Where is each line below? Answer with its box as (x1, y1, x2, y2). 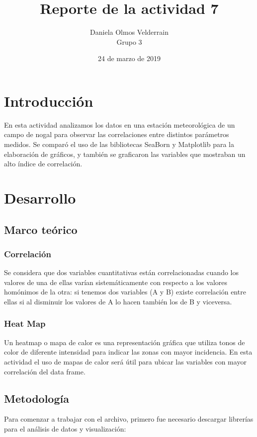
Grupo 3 (116, 36, 142, 47)
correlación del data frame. (4, 366, 86, 376)
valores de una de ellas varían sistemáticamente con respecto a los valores (4, 277, 227, 287)
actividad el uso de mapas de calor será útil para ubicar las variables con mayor (4, 356, 247, 366)
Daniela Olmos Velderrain (90, 27, 169, 37)
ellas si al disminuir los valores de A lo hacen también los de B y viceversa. (4, 296, 232, 306)
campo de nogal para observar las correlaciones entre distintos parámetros (4, 129, 229, 140)
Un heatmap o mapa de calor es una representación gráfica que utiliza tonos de (4, 337, 245, 347)
